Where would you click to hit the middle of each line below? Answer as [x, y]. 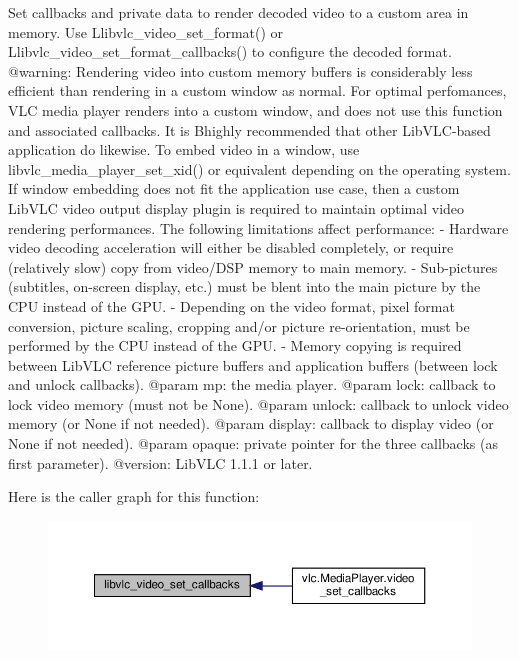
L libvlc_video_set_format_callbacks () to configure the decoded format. [230, 51]
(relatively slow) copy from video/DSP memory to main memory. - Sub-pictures [253, 266]
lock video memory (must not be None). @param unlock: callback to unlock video [258, 403]
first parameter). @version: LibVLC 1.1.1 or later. [160, 462]
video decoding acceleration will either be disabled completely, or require [231, 247]
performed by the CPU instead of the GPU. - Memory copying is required [235, 345]
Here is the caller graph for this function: [134, 496]
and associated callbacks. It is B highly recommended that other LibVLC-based [249, 129]
